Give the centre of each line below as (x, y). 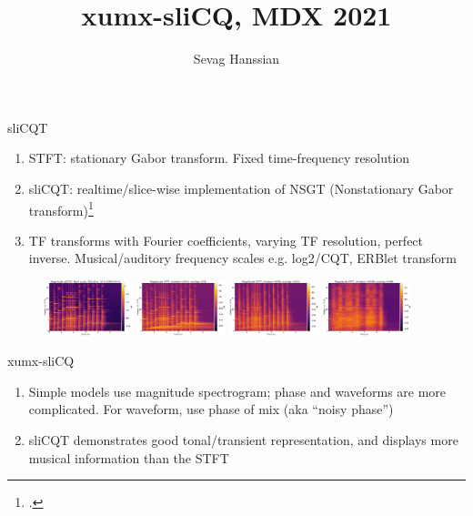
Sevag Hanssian (236, 59)
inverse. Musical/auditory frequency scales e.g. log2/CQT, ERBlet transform (242, 258)
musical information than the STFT (129, 457)
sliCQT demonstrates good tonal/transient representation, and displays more (243, 439)
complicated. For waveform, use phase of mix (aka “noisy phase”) (211, 409)
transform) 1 (61, 208)
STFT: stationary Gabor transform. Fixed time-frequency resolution (219, 158)
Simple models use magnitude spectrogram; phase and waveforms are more (237, 391)
